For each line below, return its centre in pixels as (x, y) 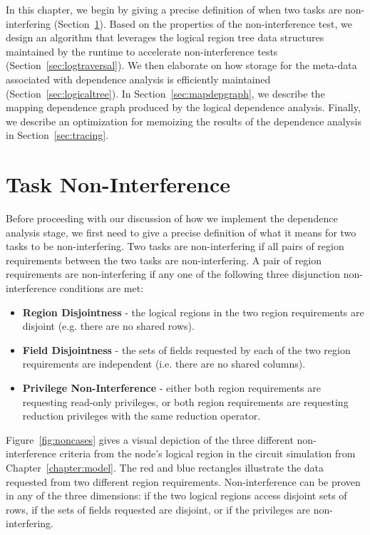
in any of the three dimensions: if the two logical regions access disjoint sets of (176, 495)
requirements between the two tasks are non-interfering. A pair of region (164, 260)
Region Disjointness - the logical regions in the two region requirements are (193, 312)
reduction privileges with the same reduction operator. (142, 416)
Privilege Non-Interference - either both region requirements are (171, 388)
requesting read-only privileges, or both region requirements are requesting (185, 401)
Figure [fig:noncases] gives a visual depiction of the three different (150, 439)
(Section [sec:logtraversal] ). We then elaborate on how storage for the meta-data (181, 65)
